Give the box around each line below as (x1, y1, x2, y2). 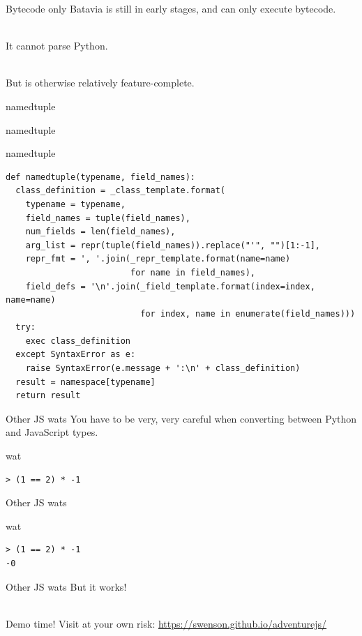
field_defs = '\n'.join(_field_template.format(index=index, (25, 281, 315, 291)
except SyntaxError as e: (15, 349, 136, 360)
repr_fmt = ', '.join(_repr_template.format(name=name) (25, 254, 291, 264)
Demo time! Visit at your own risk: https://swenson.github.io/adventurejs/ (6, 616, 327, 630)
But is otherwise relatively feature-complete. (6, 75, 195, 90)
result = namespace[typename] (15, 377, 156, 387)
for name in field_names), (130, 267, 255, 278)
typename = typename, (25, 199, 126, 209)
